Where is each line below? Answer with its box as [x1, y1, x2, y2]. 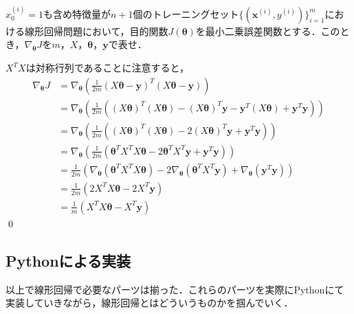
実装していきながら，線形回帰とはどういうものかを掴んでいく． [5, 295, 294, 310]
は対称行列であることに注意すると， [25, 60, 190, 74]
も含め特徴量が [43, 6, 111, 21]
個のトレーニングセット [133, 6, 239, 21]
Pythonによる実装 [5, 249, 131, 271]
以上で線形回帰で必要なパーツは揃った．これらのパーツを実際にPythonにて [5, 282, 344, 296]
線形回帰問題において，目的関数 [24, 23, 168, 38]
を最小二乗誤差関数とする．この [195, 23, 340, 38]
